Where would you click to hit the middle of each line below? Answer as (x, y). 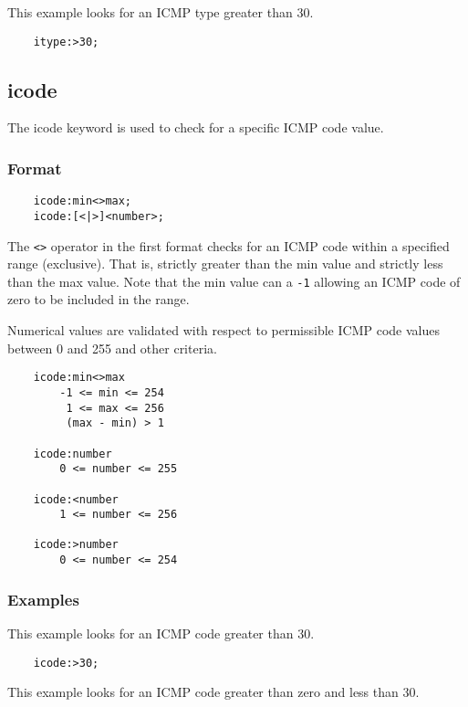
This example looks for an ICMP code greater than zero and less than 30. (213, 692)
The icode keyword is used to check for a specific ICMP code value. (196, 127)
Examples (43, 599)
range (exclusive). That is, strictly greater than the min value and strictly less (225, 264)
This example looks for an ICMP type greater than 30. (161, 12)
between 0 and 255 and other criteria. (112, 348)
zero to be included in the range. (99, 299)
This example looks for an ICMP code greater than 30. (161, 633)
